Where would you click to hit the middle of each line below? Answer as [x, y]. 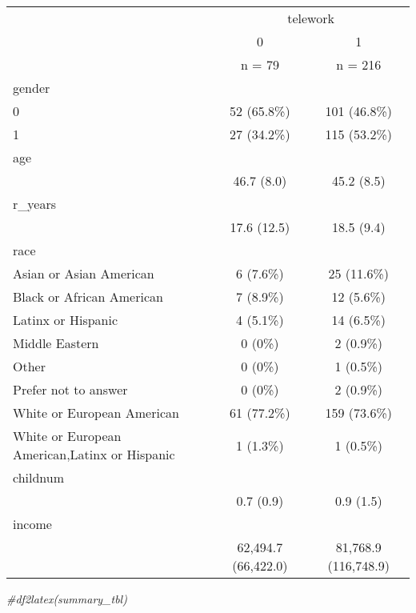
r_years [34, 204]
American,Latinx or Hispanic [94, 454]
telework [311, 18]
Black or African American [88, 296]
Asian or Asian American [84, 273]
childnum [39, 477]
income [32, 524]
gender [32, 88]
